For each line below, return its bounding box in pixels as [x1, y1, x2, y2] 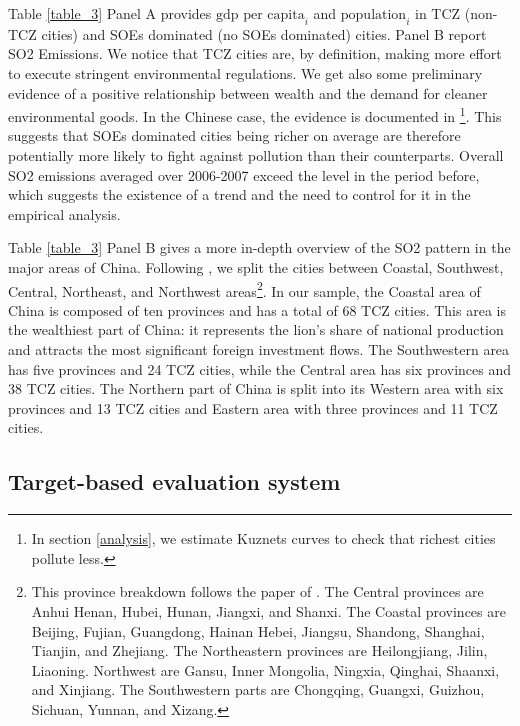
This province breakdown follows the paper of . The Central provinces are [31, 581, 484, 602]
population [340, 8, 407, 22]
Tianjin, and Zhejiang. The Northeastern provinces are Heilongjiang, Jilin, [31, 640, 488, 661]
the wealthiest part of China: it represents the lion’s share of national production [8, 319, 504, 340]
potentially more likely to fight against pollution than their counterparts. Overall [8, 145, 504, 166]
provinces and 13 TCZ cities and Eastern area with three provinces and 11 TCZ [8, 397, 498, 418]
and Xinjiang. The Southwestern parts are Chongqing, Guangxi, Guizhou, [31, 679, 485, 700]
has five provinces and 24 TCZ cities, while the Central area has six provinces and [8, 358, 512, 379]
